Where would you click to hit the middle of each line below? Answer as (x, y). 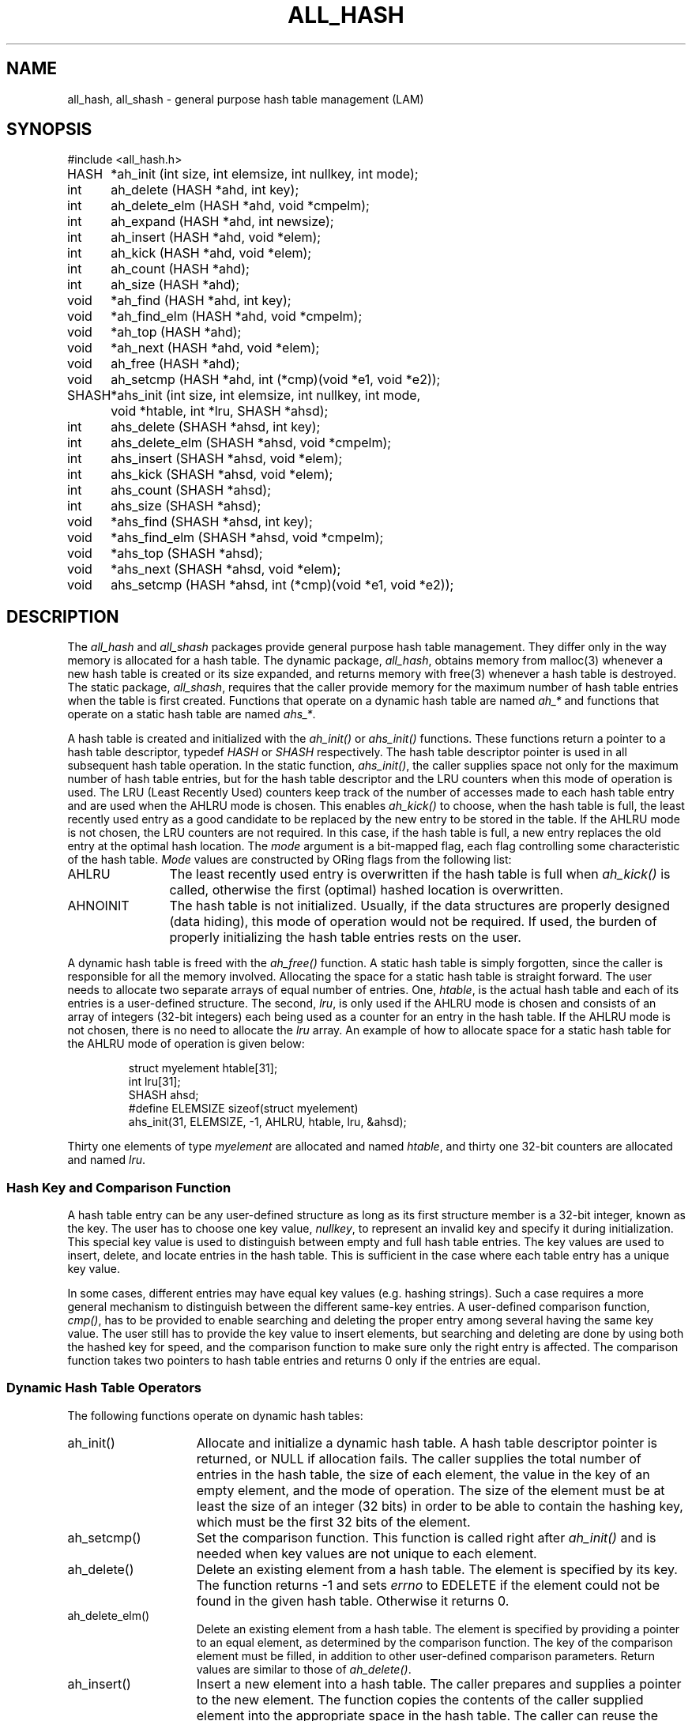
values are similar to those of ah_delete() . (304, 1669)
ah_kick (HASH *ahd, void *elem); (211, 253)
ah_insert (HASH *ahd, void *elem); (216, 237)
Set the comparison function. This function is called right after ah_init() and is (426, 1537)
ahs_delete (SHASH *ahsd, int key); (216, 427)
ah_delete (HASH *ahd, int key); (205, 190)
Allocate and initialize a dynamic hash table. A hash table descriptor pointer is (427, 1442)
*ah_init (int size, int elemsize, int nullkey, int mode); (265, 174)
